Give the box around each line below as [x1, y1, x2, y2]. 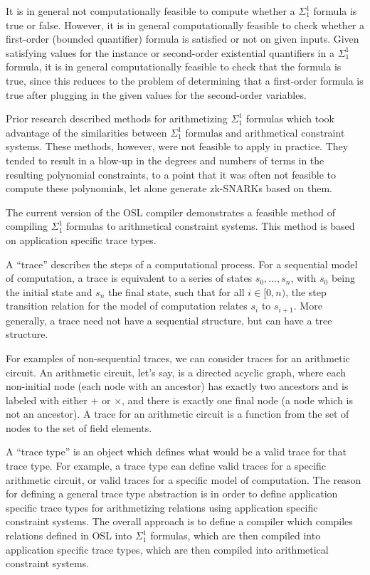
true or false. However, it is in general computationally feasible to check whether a [6, 17, 364, 32]
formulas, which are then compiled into [150, 528, 321, 543]
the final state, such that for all [108, 284, 245, 299]
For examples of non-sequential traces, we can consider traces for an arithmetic [6, 350, 350, 365]
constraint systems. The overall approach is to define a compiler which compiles [6, 514, 353, 529]
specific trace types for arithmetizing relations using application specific [6, 500, 318, 515]
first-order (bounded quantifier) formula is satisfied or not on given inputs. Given [6, 31, 359, 46]
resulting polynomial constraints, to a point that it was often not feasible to [6, 167, 337, 181]
